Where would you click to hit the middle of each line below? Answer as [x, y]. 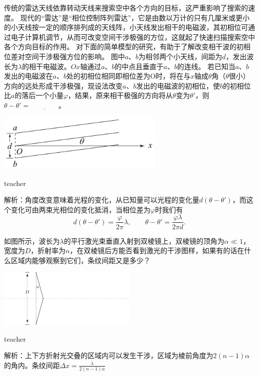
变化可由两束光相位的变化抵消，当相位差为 [80, 209]
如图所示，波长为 [32, 240]
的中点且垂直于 [139, 66]
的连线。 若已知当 [206, 66]
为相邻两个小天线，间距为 [181, 56]
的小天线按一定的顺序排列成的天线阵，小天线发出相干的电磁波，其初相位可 [126, 27]
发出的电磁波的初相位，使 [178, 85]
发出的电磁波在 [28, 76]
